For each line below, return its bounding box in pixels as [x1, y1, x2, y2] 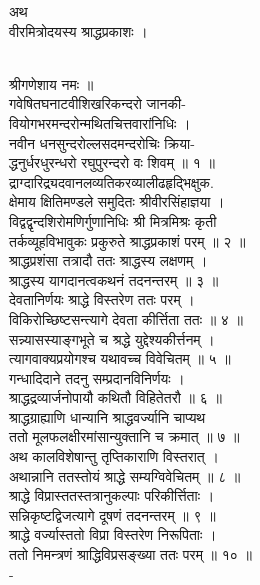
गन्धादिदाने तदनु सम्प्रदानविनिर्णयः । [9, 367, 185, 388]
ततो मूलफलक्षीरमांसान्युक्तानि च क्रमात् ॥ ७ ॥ [9, 426, 240, 447]
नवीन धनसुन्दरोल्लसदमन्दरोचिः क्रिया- [9, 132, 195, 153]
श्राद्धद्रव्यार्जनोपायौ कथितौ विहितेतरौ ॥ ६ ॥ [9, 387, 222, 408]
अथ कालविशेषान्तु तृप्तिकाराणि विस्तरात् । [9, 446, 219, 467]
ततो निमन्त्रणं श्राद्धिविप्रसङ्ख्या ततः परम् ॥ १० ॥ [9, 544, 252, 565]
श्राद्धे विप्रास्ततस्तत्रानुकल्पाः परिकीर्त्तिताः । [9, 485, 215, 506]
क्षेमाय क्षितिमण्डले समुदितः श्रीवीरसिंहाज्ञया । [9, 191, 225, 212]
